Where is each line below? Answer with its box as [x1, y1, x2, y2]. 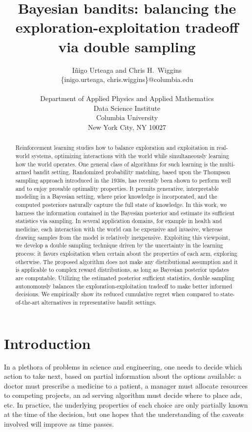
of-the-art [15, 298, 40, 306]
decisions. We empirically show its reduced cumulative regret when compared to [15, 290, 219, 298]
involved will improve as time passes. [4, 419, 114, 429]
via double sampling [58, 36, 196, 56]
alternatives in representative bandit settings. [42, 298, 157, 306]
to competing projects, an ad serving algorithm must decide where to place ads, [4, 390, 242, 400]
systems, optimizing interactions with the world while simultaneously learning [31, 152, 229, 160]
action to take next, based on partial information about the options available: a [4, 371, 241, 381]
